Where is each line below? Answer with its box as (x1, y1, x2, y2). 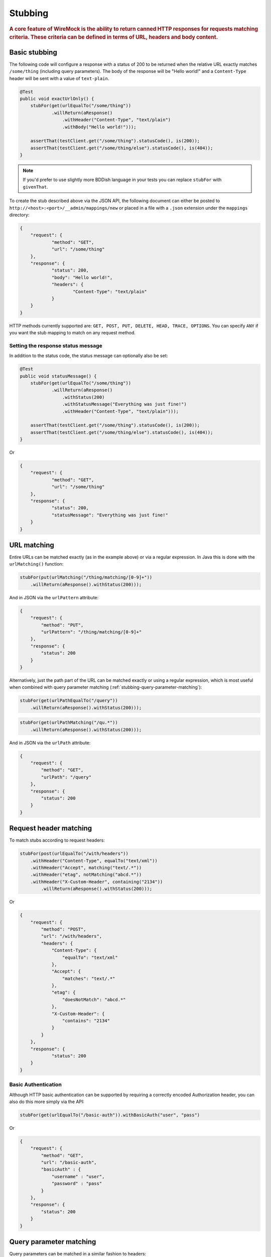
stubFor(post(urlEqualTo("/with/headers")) (20, 851, 129, 857)
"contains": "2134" (62, 1018, 110, 1024)
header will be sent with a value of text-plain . (9, 75, 109, 81)
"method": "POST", (41, 926, 86, 932)
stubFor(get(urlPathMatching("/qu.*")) (20, 720, 118, 726)
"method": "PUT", (41, 622, 84, 628)
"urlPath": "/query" (41, 774, 92, 780)
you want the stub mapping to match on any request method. (9, 330, 135, 336)
